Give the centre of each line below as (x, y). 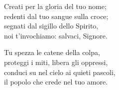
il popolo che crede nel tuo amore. (56, 82)
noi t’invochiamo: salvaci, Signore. (56, 35)
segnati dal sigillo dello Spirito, (51, 26)
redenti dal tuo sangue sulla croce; (56, 16)
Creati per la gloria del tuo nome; (55, 6)
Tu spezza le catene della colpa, (52, 52)
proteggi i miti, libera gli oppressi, (56, 62)
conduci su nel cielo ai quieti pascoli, (60, 72)
